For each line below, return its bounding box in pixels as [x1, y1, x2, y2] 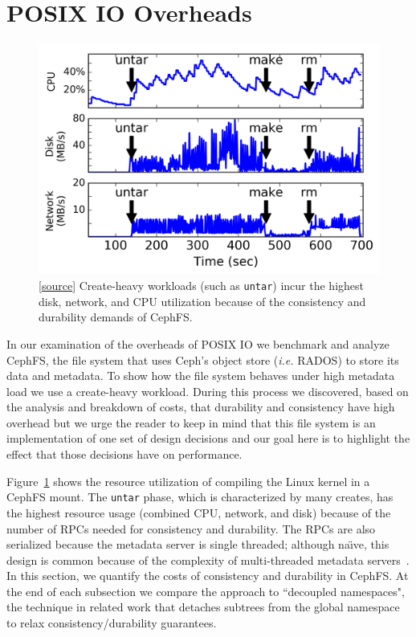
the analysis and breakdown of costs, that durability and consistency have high [6, 398, 395, 415]
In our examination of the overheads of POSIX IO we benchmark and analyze [6, 335, 389, 352]
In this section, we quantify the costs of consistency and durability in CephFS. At [6, 567, 409, 584]
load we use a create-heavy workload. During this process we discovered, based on [6, 382, 409, 399]
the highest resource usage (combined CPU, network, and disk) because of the [6, 504, 391, 521]
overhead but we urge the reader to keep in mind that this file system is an [6, 414, 376, 431]
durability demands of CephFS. [39, 308, 193, 325]
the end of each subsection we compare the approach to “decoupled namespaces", [6, 582, 405, 599]
